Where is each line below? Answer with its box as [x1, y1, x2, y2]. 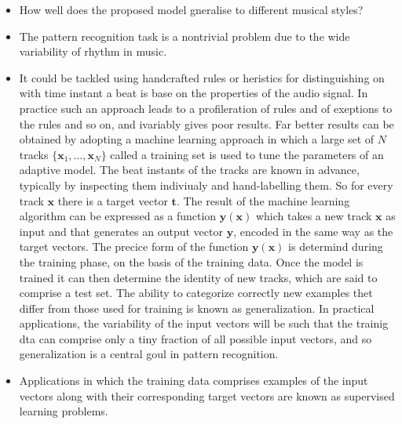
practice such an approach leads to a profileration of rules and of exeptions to [19, 100, 393, 116]
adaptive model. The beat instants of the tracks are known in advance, [19, 161, 360, 178]
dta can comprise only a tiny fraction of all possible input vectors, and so [19, 330, 372, 346]
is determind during [288, 238, 383, 255]
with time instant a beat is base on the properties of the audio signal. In [19, 85, 368, 101]
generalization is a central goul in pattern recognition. [19, 346, 279, 362]
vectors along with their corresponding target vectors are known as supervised [19, 387, 395, 404]
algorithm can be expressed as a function [19, 208, 217, 224]
